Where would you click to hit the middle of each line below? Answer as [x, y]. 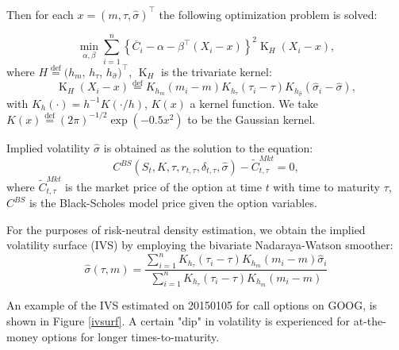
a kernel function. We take [254, 103]
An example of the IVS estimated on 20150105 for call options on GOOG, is [192, 305]
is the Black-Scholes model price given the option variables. [173, 203]
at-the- [370, 321]
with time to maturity [326, 186]
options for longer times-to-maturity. [130, 336]
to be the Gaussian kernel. [251, 119]
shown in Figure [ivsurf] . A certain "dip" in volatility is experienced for [178, 321]
